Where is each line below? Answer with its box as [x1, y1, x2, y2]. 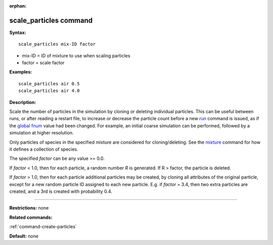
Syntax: [9, 29, 26, 36]
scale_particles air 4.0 [18, 88, 80, 94]
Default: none [9, 233, 39, 239]
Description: [9, 99, 36, 105]
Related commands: [9, 214, 53, 220]
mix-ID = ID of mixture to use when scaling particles [22, 52, 130, 58]
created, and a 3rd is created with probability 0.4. [9, 188, 112, 194]
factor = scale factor [22, 60, 65, 66]
